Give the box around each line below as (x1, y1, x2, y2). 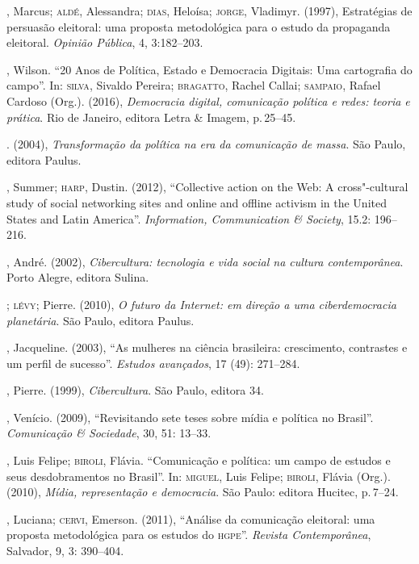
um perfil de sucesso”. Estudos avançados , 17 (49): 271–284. (6, 354, 300, 371)
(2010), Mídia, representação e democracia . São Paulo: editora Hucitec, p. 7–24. (6, 483, 399, 500)
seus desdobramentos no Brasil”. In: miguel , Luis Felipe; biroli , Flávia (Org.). (6, 467, 391, 484)
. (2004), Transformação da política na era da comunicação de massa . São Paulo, (6, 136, 406, 152)
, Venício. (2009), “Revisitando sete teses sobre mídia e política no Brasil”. (6, 408, 374, 425)
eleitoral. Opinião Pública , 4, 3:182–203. (6, 34, 203, 51)
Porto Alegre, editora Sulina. (6, 269, 149, 286)
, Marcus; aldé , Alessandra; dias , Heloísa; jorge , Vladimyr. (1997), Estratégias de (6, 2, 413, 19)
